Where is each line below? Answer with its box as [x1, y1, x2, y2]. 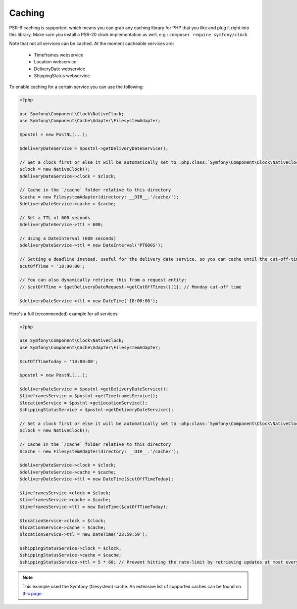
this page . [22, 590, 43, 596]
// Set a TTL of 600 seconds [19, 215, 91, 220]
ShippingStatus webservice [34, 72, 90, 79]
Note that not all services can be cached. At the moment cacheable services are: [9, 41, 174, 47]
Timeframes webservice [34, 52, 84, 58]
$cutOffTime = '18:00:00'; [19, 263, 85, 269]
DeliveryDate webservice [34, 66, 86, 72]
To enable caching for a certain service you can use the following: [9, 84, 144, 90]
